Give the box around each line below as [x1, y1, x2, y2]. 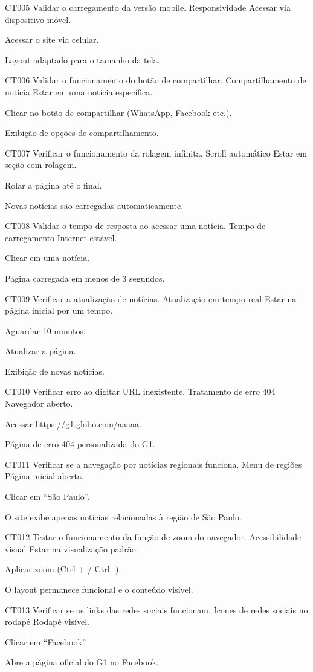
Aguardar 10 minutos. [5, 324, 86, 337]
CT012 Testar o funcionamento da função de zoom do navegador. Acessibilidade [5, 531, 302, 543]
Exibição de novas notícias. [5, 364, 105, 377]
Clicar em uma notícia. [5, 251, 90, 264]
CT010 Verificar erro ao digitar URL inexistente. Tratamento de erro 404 [5, 385, 276, 398]
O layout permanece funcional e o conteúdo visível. [5, 583, 193, 595]
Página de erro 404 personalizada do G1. [5, 438, 155, 450]
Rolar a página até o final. [5, 178, 102, 191]
